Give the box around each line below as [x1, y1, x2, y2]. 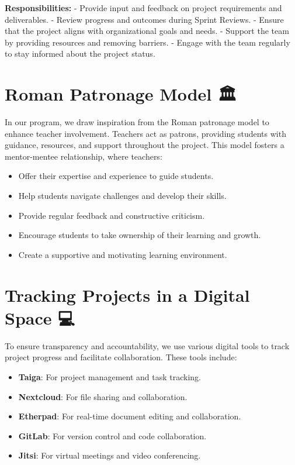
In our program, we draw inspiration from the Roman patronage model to [5, 116, 269, 128]
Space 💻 [5, 305, 75, 329]
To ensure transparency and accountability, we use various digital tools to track [5, 339, 290, 352]
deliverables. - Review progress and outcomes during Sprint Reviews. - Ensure [5, 13, 284, 25]
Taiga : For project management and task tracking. [18, 370, 202, 383]
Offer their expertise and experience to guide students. [18, 170, 214, 182]
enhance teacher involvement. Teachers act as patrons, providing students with [5, 127, 286, 139]
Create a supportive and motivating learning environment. [18, 248, 227, 260]
